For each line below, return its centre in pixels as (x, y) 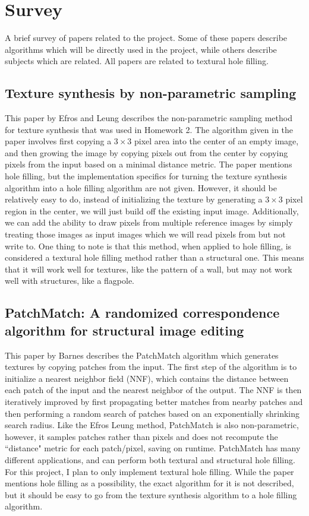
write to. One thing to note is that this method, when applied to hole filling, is (148, 246)
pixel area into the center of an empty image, (217, 141)
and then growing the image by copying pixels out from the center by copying (146, 152)
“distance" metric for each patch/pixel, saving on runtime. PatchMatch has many (153, 448)
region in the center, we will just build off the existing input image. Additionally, (152, 210)
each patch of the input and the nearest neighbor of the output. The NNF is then (153, 390)
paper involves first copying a (58, 141)
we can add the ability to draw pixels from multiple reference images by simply (149, 222)
